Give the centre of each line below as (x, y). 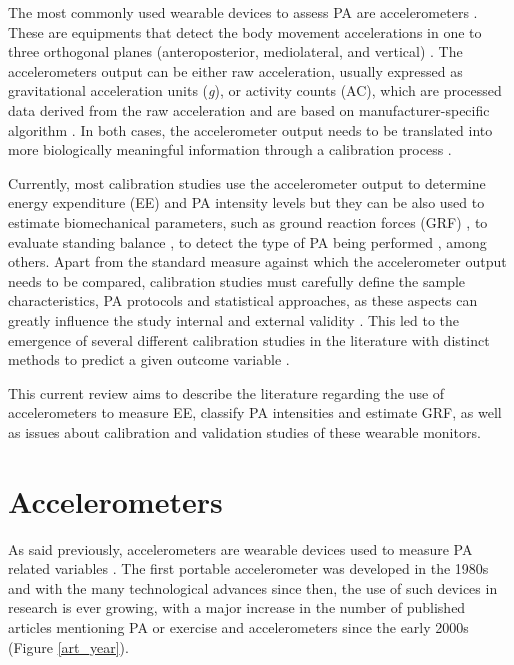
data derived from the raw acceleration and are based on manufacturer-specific (249, 109)
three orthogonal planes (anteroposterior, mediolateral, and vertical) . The (235, 51)
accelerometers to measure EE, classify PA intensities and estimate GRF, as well (255, 412)
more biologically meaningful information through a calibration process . (230, 149)
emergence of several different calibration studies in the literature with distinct (249, 339)
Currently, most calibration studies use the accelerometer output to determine (247, 182)
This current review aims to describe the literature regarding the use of (226, 392)
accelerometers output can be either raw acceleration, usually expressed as (235, 70)
